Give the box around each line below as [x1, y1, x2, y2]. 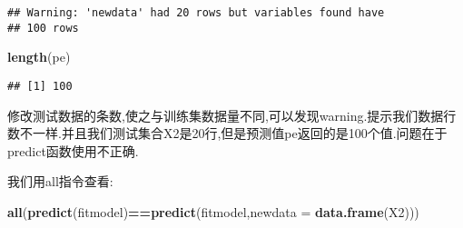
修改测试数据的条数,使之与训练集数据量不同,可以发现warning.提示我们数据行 [7, 105, 457, 124]
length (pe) [7, 47, 71, 66]
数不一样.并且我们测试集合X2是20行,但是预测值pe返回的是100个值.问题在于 [7, 124, 448, 143]
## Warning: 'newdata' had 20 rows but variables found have [7, 6, 385, 19]
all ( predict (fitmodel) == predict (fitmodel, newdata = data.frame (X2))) [7, 202, 419, 221]
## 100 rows [7, 21, 79, 35]
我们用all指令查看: [7, 172, 113, 191]
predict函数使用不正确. [7, 141, 139, 160]
